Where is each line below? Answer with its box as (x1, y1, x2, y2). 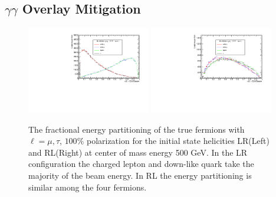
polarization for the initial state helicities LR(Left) (86, 134, 270, 147)
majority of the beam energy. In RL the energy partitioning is (28, 169, 252, 181)
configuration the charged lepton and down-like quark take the (28, 157, 254, 170)
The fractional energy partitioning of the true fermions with (28, 123, 245, 135)
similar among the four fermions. (28, 180, 147, 193)
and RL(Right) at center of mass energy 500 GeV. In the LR (28, 146, 248, 158)
